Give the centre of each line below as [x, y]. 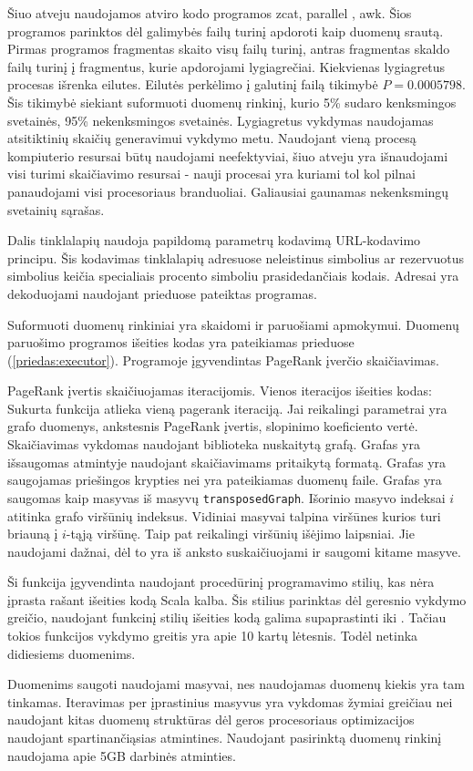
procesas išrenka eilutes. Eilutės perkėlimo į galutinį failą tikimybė [193, 84]
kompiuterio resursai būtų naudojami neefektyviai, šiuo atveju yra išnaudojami [228, 155]
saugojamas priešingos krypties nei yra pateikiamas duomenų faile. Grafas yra [225, 480]
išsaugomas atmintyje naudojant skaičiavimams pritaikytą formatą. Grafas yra [227, 462]
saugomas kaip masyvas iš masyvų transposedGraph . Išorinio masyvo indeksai [226, 497]
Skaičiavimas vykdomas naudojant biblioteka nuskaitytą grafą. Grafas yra [214, 444]
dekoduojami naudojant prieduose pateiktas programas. [162, 293]
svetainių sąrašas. [56, 209]
